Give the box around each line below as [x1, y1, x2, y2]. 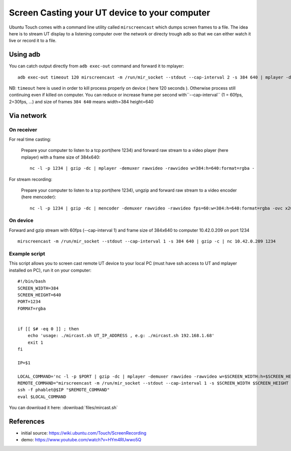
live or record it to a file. [9, 38, 57, 44]
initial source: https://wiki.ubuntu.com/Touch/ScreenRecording [21, 430, 146, 436]
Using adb [9, 50, 41, 59]
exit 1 [27, 339, 44, 345]
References [9, 417, 45, 425]
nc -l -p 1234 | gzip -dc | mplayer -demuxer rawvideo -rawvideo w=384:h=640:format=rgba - [30, 165, 255, 171]
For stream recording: [9, 176, 53, 182]
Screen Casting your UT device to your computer [9, 7, 210, 18]
